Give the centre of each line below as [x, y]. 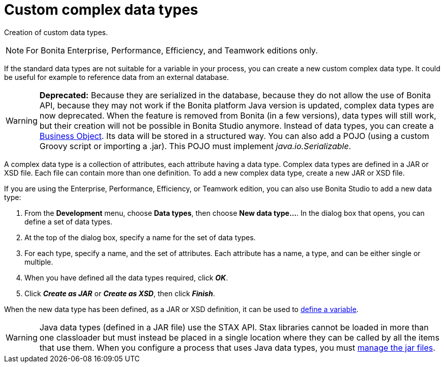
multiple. [39, 262]
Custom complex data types [101, 10]
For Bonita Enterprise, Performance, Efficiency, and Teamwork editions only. [172, 50]
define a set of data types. [68, 221]
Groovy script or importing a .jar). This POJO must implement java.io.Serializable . [195, 146]
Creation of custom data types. [56, 32]
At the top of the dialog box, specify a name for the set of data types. [140, 237]
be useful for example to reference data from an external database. [117, 77]
